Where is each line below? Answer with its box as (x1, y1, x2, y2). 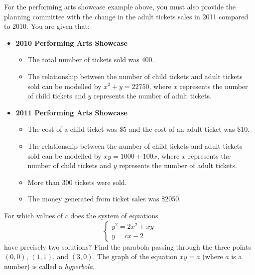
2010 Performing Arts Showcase (15, 37, 127, 48)
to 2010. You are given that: (4, 21, 90, 31)
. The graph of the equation (93, 251, 178, 262)
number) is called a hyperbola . (4, 261, 95, 271)
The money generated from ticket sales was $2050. (27, 193, 181, 204)
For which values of (4, 210, 63, 220)
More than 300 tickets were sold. (27, 177, 127, 187)
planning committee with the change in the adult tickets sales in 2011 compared (4, 11, 249, 21)
